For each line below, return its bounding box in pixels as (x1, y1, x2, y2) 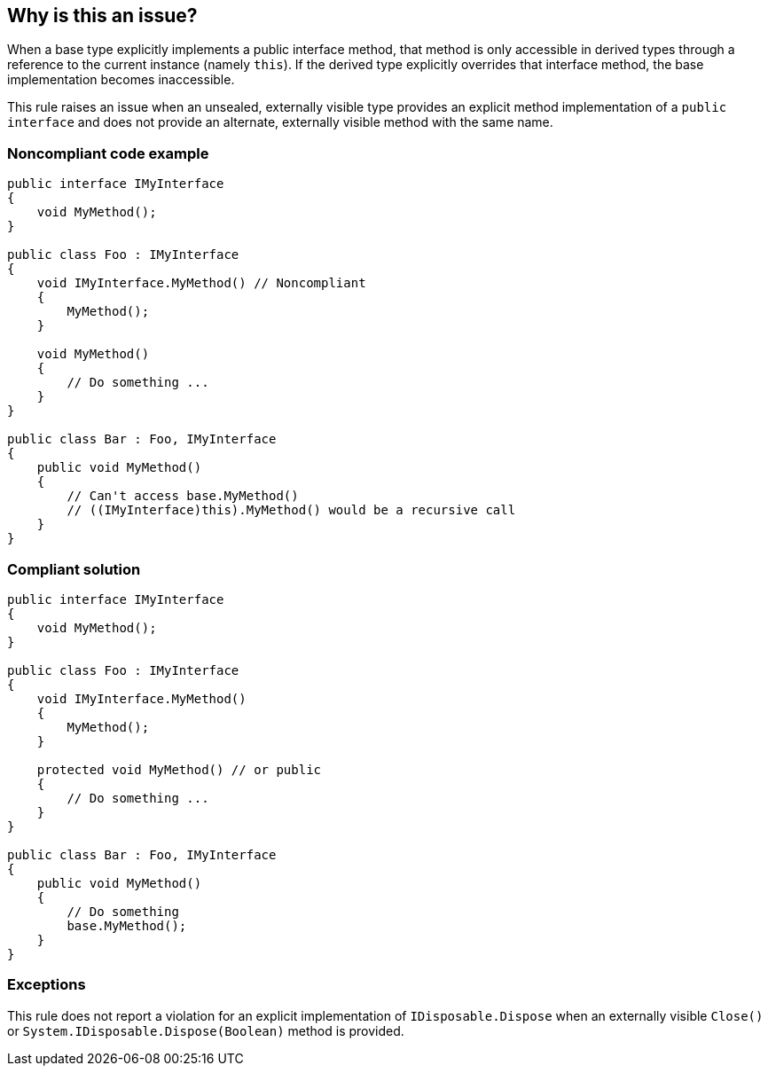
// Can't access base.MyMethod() (67, 489, 299, 504)
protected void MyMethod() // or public (36, 762, 322, 777)
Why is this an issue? (7, 4, 198, 27)
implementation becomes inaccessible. (7, 72, 235, 88)
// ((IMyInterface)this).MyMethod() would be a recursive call (67, 503, 516, 518)
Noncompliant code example (7, 144, 209, 162)
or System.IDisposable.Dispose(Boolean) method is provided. (7, 1022, 404, 1038)
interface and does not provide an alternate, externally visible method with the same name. (7, 114, 553, 130)
